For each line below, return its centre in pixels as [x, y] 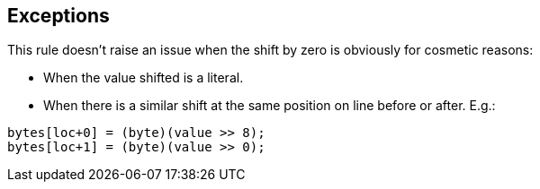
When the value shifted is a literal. [144, 78]
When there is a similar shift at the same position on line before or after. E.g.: [270, 106]
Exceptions [58, 16]
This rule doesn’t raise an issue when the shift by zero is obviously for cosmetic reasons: [270, 50]
